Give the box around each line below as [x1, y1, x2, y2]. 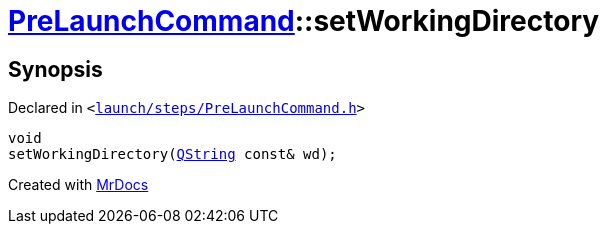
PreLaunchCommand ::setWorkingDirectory [8, 4, 600, 38]
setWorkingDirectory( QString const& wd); [8, 146, 337, 163]
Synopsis [8, 56, 103, 82]
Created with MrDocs [8, 176, 149, 194]
